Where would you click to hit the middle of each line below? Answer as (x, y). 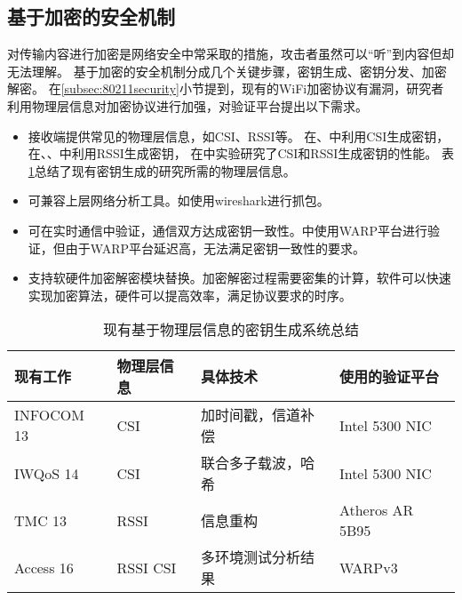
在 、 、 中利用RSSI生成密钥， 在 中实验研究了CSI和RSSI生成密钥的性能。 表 (241, 153)
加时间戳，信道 (250, 415)
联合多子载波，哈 (257, 463)
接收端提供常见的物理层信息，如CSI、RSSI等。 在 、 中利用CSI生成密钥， (239, 136)
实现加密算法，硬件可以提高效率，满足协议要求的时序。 (190, 295)
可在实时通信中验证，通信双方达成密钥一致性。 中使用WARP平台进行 (227, 230)
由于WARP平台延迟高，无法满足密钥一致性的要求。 (215, 248)
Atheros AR (376, 510)
